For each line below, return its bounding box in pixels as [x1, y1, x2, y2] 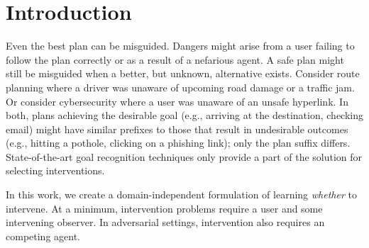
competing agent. [6, 228, 80, 243]
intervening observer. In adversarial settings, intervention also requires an [6, 215, 325, 230]
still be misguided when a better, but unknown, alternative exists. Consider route [6, 66, 360, 81]
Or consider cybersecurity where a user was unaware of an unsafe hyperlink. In [6, 94, 348, 108]
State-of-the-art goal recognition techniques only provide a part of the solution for [6, 149, 363, 164]
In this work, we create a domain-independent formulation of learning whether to [6, 187, 357, 202]
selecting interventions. [6, 163, 105, 178]
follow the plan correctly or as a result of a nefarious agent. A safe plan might [6, 52, 344, 67]
